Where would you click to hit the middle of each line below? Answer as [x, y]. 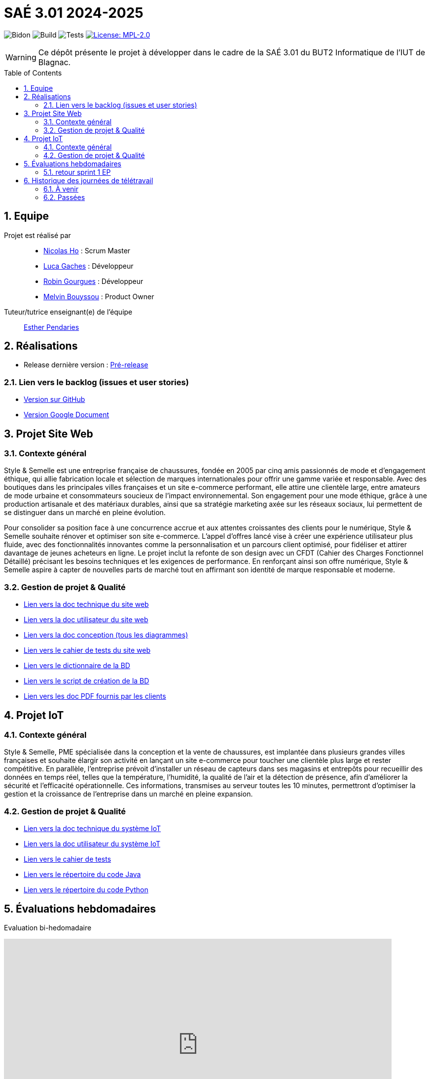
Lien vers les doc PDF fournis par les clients [95, 696]
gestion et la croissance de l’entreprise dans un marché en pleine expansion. [128, 794]
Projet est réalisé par [37, 235]
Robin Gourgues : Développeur [93, 281]
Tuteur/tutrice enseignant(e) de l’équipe [68, 312]
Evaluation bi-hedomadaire [48, 927]
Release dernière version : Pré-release [86, 365]
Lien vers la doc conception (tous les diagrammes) [106, 635]
